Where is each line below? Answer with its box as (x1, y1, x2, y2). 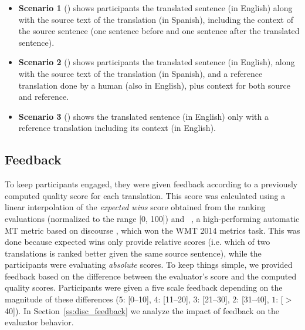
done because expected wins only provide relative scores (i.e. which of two (5, 235, 270, 248)
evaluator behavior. (5, 316, 74, 328)
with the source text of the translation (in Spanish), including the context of (18, 13, 293, 25)
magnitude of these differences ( (5, 293, 119, 305)
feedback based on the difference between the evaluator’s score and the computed (5, 270, 297, 282)
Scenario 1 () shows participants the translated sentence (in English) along (18, 2, 293, 14)
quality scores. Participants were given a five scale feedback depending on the (5, 281, 283, 294)
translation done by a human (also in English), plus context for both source (18, 79, 290, 91)
